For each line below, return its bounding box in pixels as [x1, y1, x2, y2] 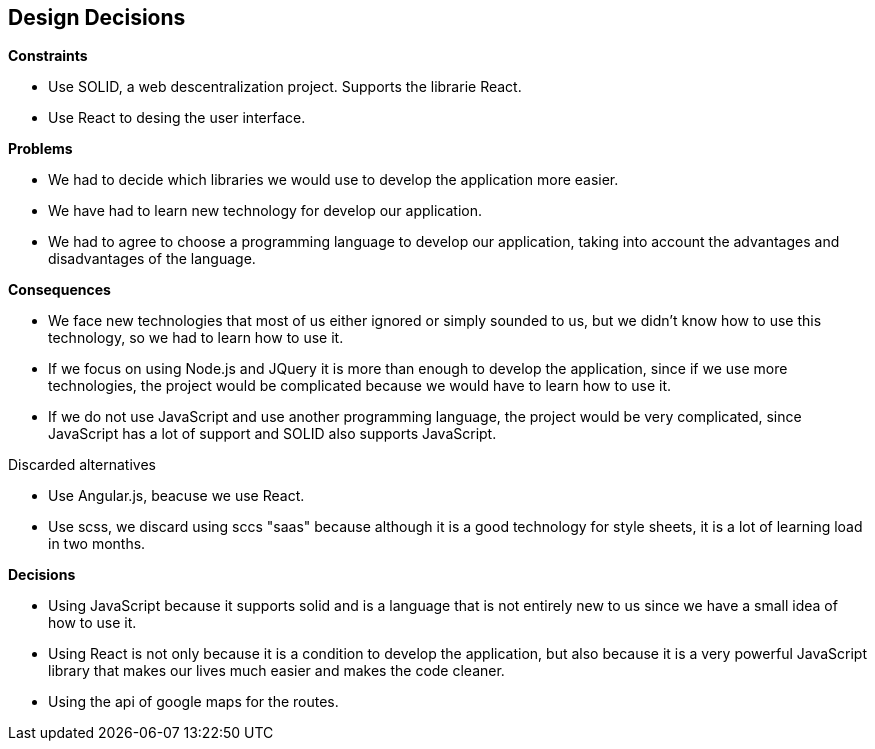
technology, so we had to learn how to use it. [48, 329, 344, 347]
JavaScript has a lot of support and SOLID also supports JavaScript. [48, 425, 497, 443]
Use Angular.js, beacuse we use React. [48, 487, 305, 505]
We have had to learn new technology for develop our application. [48, 202, 483, 220]
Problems [8, 140, 73, 158]
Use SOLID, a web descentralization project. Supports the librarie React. [48, 78, 522, 96]
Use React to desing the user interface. [48, 109, 306, 127]
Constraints [8, 47, 88, 65]
